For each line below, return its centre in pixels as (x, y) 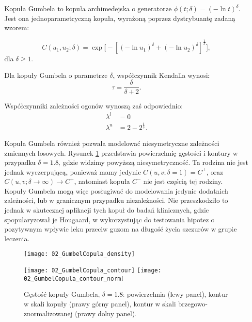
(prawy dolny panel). (106, 313)
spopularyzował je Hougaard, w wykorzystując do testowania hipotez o (110, 219)
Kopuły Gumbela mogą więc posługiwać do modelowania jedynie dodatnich (116, 190)
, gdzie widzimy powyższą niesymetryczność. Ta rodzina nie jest (153, 162)
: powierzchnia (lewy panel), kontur (175, 294)
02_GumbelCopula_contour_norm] (74, 278)
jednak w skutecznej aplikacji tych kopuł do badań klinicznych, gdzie (107, 210)
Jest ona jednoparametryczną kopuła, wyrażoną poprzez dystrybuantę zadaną (120, 18)
